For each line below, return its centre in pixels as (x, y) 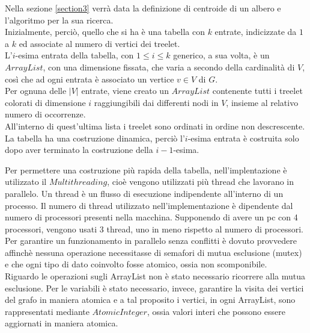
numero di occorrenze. (45, 114)
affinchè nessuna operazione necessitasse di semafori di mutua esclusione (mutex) (153, 252)
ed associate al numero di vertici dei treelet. (99, 43)
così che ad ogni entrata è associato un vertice (90, 79)
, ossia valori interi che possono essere (216, 311)
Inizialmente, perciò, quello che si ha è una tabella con (105, 32)
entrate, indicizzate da (256, 32)
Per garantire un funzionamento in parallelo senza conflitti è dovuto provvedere (151, 241)
